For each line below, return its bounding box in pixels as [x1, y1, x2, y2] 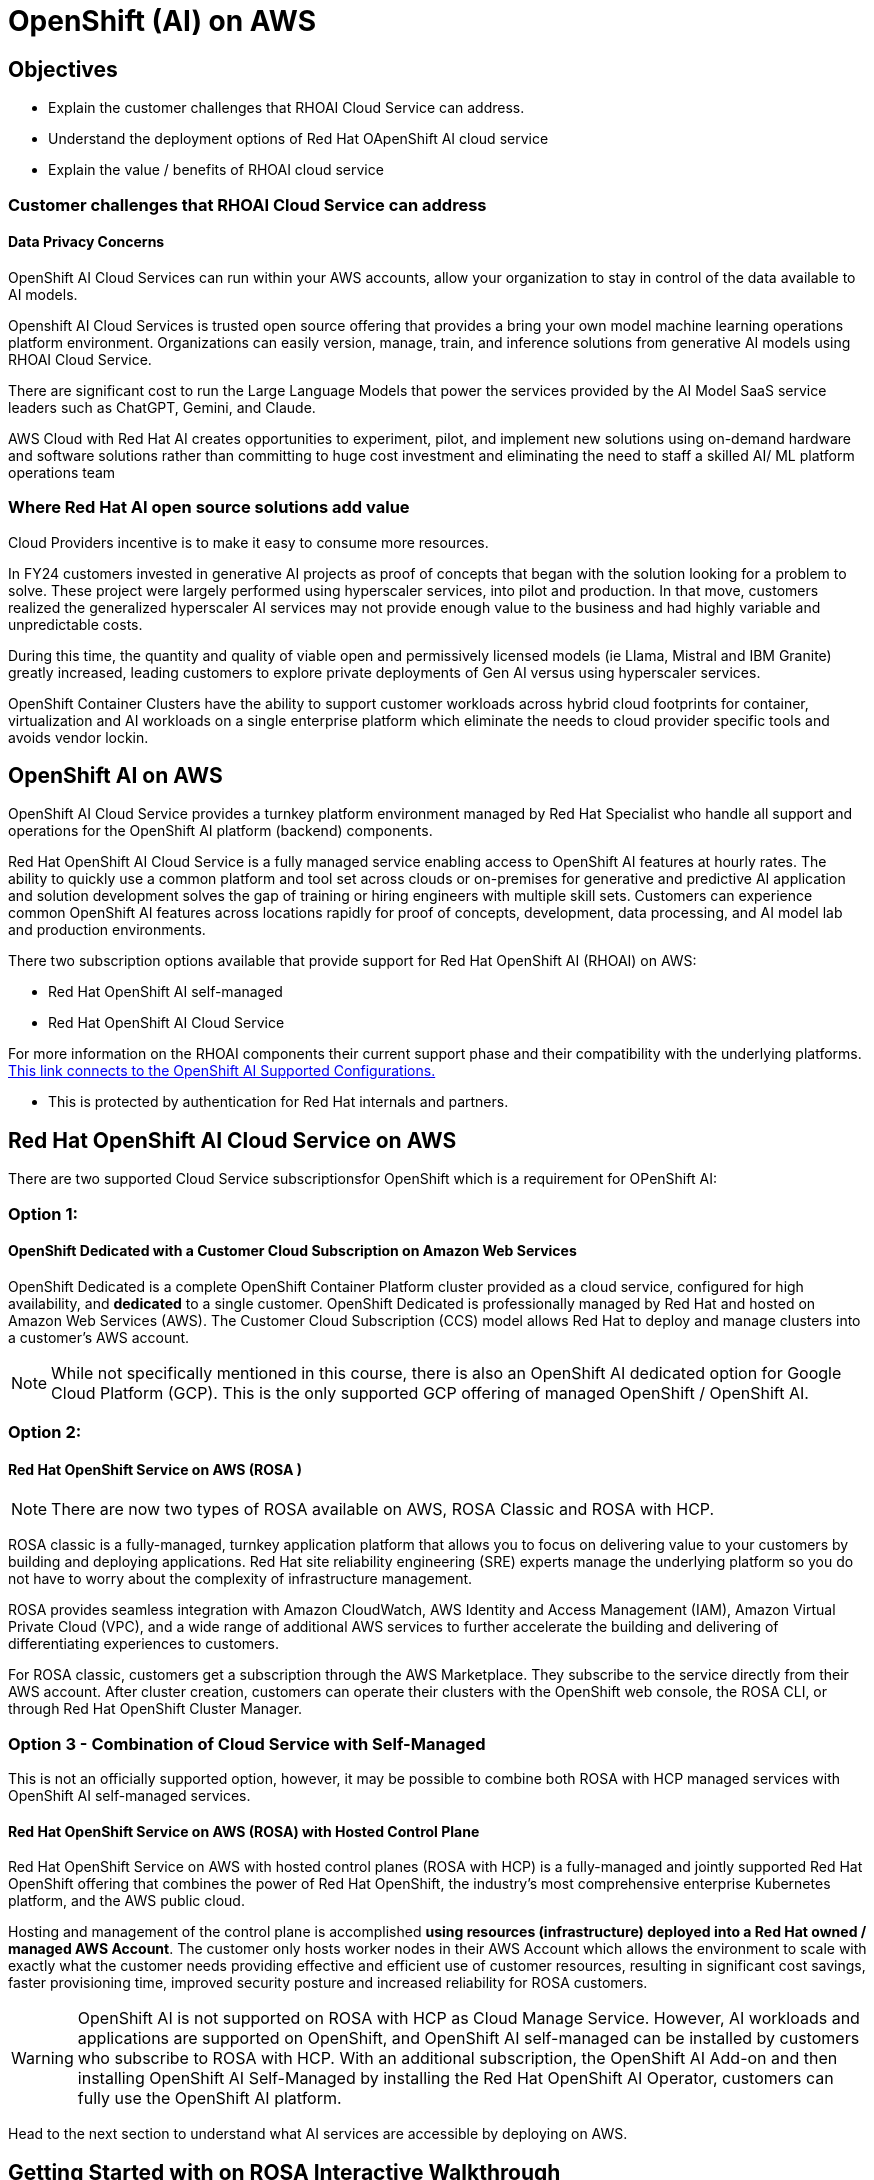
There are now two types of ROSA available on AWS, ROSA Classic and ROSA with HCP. [51, 1499, 715, 1520]
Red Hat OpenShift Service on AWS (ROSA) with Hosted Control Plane [8, 1822, 480, 1840]
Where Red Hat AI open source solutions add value [8, 497, 410, 518]
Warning [11, 2048, 74, 2069]
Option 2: [8, 1422, 82, 1443]
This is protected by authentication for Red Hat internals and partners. [48, 1093, 509, 1111]
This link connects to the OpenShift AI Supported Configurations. [8, 1062, 436, 1080]
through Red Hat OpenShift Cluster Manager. [8, 1700, 303, 1718]
